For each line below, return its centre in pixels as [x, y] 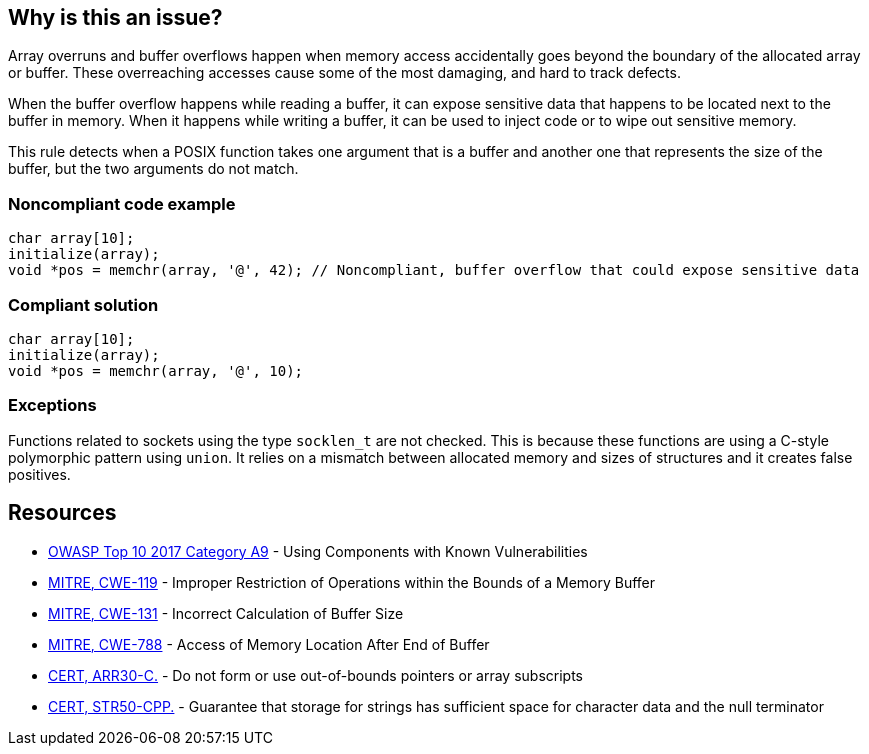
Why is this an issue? [115, 17]
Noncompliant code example [122, 203]
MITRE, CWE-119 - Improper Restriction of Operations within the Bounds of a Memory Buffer [352, 582]
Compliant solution [83, 304]
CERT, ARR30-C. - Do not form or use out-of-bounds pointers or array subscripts [316, 675]
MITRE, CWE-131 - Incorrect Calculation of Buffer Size [226, 613]
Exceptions [52, 405]
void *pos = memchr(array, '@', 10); [156, 370]
